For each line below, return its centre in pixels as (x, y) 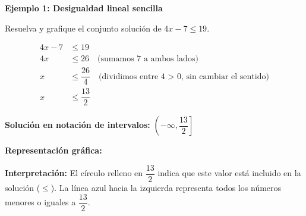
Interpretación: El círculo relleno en (74, 173)
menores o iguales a (40, 202)
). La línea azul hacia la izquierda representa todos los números (166, 188)
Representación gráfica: (53, 150)
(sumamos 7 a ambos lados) (148, 59)
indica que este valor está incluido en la (229, 173)
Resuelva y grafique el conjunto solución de (83, 28)
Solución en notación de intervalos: (78, 125)
